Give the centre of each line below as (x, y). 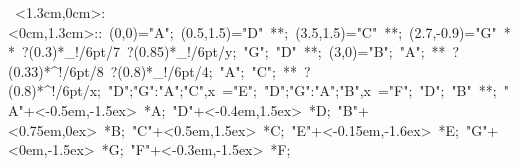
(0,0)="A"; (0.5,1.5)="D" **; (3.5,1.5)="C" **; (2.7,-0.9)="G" (303, 31)
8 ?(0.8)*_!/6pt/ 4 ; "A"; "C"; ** (196, 70)
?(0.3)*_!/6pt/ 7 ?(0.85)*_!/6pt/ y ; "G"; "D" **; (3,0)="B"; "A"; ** (233, 51)
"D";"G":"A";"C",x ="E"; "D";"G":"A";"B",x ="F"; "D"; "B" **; (302, 90)
